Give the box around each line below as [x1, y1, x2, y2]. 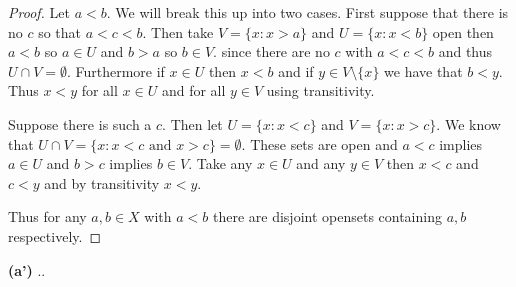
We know [444, 113, 501, 134]
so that [38, 21, 82, 42]
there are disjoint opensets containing [212, 206, 442, 227]
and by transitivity [44, 172, 160, 193]
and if [278, 60, 314, 81]
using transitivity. [266, 80, 375, 101]
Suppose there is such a [8, 113, 152, 134]
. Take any [188, 153, 253, 174]
